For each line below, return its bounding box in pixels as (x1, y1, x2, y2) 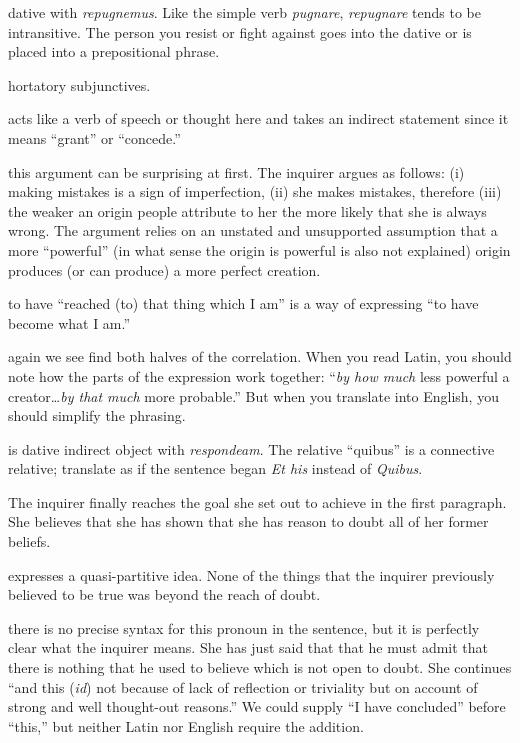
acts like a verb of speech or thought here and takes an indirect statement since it (8, 108, 509, 129)
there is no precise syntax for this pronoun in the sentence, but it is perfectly (8, 617, 480, 638)
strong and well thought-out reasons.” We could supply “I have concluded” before (8, 696, 506, 717)
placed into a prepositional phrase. (8, 41, 220, 62)
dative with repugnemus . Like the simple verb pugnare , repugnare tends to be (8, 2, 481, 22)
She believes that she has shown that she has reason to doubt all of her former (8, 511, 489, 532)
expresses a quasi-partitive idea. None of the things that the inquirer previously (8, 564, 495, 585)
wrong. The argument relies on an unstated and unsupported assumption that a (8, 220, 498, 241)
